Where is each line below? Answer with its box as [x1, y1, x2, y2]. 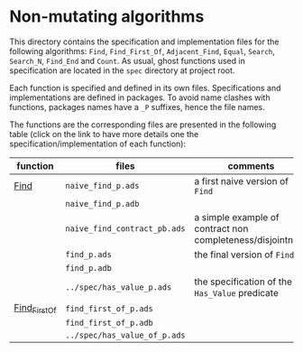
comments [227, 160, 275, 172]
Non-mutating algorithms [9, 6, 205, 27]
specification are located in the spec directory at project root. [9, 65, 235, 76]
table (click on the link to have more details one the [9, 128, 199, 139]
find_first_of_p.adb [65, 318, 153, 329]
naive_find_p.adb [65, 199, 140, 208]
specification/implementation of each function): [9, 138, 187, 149]
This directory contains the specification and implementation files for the [9, 36, 280, 47]
